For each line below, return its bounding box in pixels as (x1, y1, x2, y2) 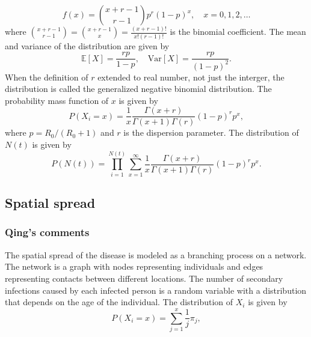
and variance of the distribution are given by (5, 39, 170, 52)
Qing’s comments (5, 225, 90, 240)
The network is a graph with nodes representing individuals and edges (5, 260, 263, 273)
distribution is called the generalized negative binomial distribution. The (5, 82, 272, 95)
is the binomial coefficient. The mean (170, 25, 306, 38)
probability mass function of (5, 94, 109, 106)
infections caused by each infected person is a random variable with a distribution (5, 284, 307, 296)
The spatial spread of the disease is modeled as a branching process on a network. (5, 248, 307, 261)
